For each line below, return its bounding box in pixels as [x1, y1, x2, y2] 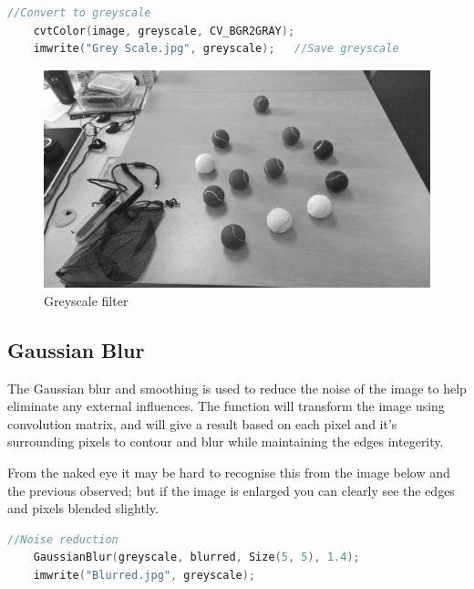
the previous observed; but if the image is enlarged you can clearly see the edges [7, 480, 455, 500]
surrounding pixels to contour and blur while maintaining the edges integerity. [7, 432, 444, 451]
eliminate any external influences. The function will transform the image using [7, 396, 445, 415]
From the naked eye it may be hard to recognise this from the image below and [7, 463, 450, 482]
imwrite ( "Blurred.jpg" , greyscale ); [33, 569, 256, 583]
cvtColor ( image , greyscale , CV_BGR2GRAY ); [33, 24, 295, 37]
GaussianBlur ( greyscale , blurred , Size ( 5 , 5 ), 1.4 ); [33, 551, 360, 564]
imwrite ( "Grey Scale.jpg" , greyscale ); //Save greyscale [33, 42, 399, 56]
